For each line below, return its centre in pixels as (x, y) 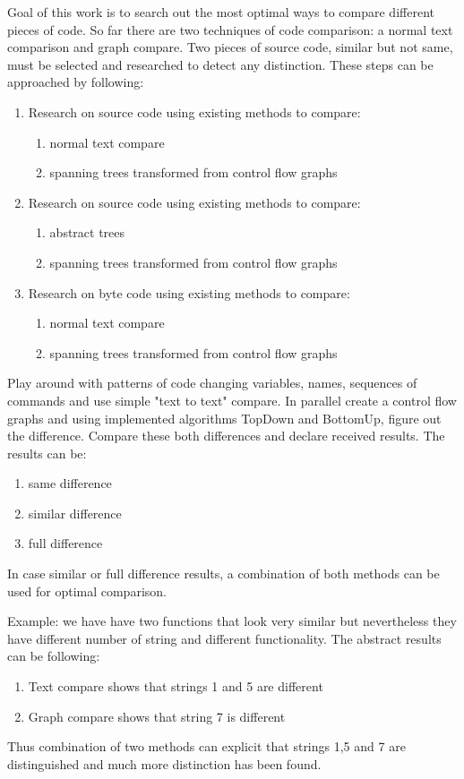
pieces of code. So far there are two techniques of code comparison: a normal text (230, 29)
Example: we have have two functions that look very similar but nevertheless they (232, 621)
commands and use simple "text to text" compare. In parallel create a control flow (232, 400)
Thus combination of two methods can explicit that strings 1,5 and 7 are (206, 746)
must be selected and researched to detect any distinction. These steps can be (220, 64)
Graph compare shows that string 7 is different (157, 716)
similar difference (75, 513)
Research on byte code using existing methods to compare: (189, 292)
